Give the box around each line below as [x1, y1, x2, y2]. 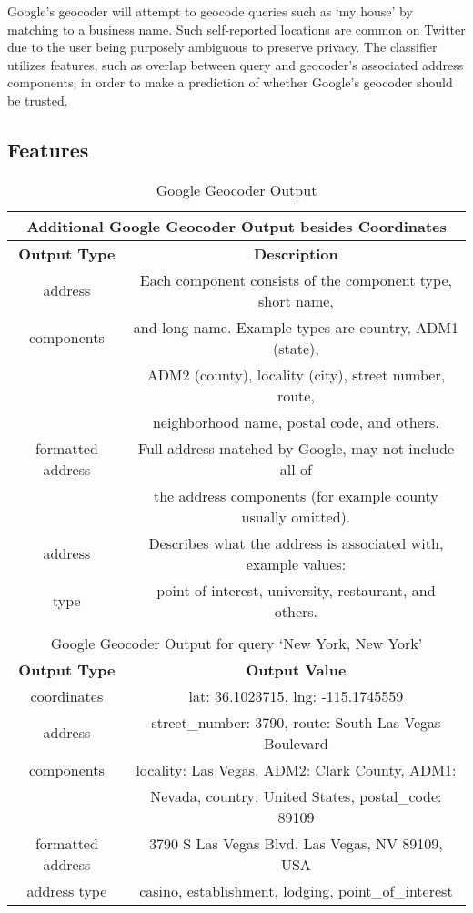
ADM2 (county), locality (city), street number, [146, 363, 446, 385]
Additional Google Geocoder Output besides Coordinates [26, 215, 447, 237]
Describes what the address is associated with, [148, 532, 444, 553]
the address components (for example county [153, 484, 438, 506]
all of [279, 458, 312, 480]
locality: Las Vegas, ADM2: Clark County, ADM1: [136, 758, 457, 780]
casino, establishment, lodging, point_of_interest [139, 879, 453, 901]
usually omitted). [241, 505, 351, 527]
